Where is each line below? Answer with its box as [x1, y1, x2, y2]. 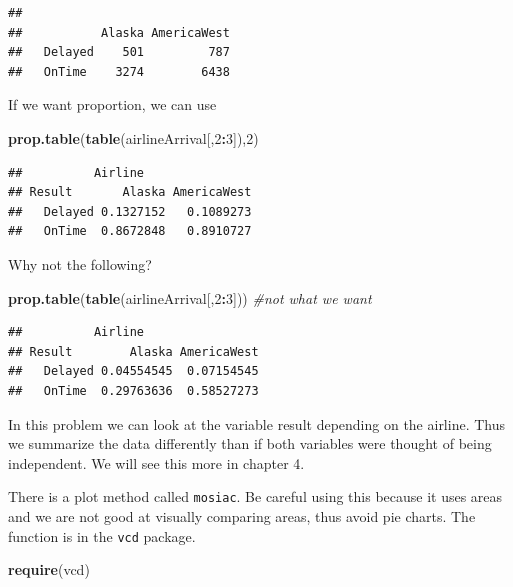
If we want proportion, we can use [8, 94, 217, 115]
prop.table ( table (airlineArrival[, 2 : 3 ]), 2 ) [8, 127, 259, 148]
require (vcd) [8, 559, 90, 580]
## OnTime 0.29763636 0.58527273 [8, 383, 259, 398]
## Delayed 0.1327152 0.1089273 [8, 204, 252, 219]
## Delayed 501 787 [8, 45, 230, 60]
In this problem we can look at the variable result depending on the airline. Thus [8, 413, 506, 434]
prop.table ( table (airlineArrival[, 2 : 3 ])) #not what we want [8, 287, 372, 308]
